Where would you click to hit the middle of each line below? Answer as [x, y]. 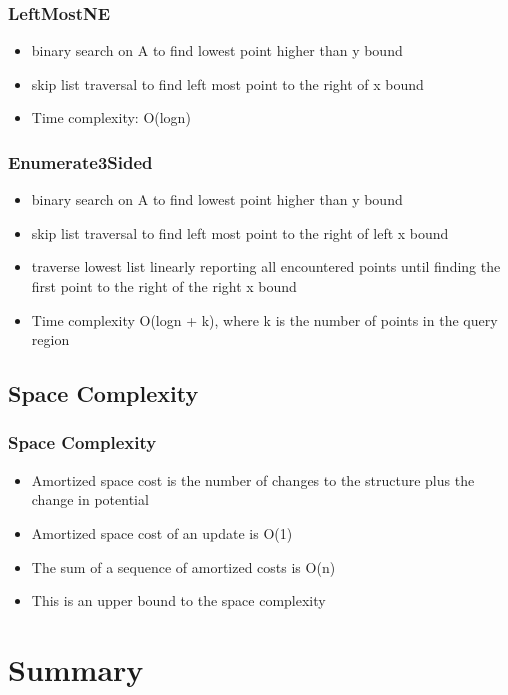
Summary [76, 668]
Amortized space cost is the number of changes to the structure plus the [253, 479]
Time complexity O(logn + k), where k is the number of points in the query [264, 319]
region [50, 339]
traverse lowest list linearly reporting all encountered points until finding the [266, 266]
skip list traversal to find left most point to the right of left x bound [240, 232]
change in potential [90, 499]
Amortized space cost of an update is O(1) [162, 532]
